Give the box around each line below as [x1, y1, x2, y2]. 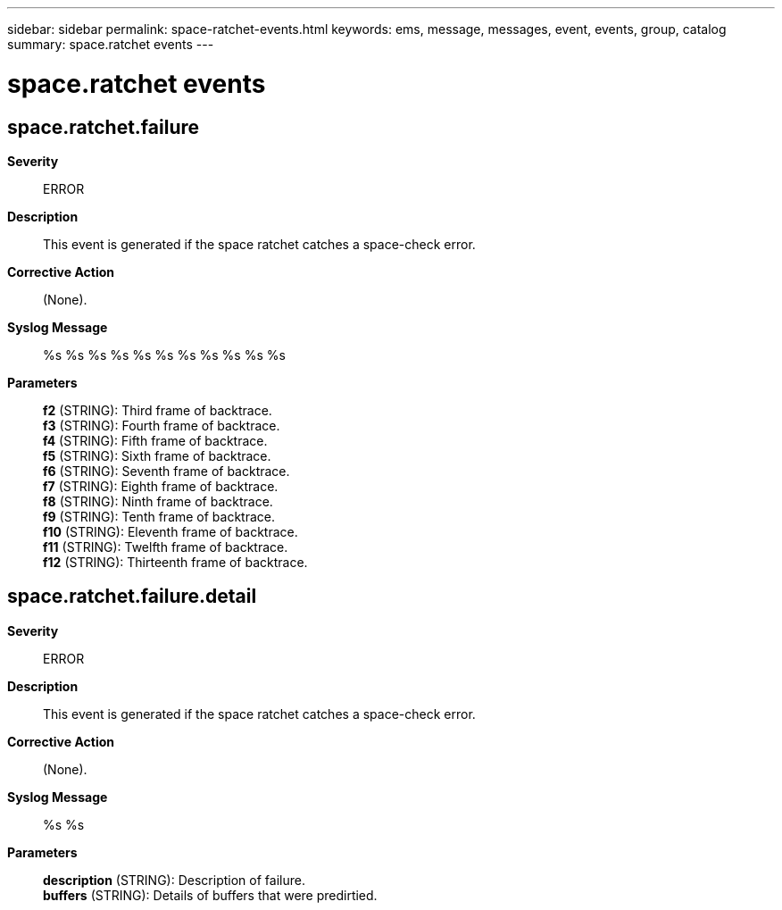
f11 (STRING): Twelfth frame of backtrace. [43, 538, 288, 555]
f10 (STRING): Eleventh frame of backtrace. [43, 523, 298, 539]
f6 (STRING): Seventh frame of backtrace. [43, 463, 290, 479]
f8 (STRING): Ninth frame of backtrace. [43, 493, 273, 509]
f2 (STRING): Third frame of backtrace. [43, 402, 272, 418]
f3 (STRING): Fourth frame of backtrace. [43, 417, 280, 433]
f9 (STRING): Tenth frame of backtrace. [43, 508, 276, 524]
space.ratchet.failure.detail [7, 585, 257, 608]
